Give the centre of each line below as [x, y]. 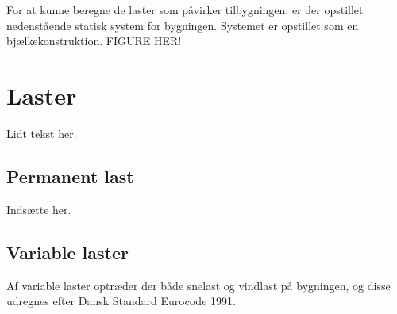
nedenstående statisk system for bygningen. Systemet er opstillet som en [183, 25]
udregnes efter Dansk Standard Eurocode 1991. [121, 301]
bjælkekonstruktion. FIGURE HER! [94, 41]
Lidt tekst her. [42, 133]
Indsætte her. [39, 209]
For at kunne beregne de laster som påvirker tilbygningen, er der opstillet [185, 10]
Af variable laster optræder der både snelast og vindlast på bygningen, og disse [198, 285]
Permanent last [70, 176]
